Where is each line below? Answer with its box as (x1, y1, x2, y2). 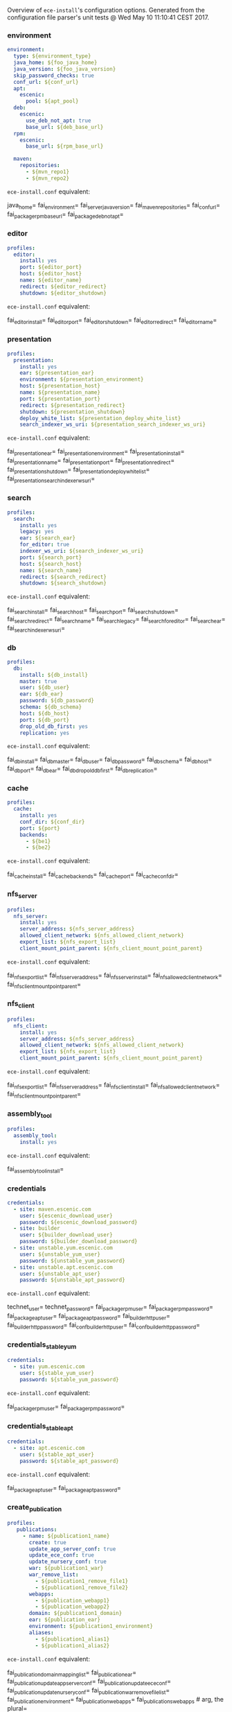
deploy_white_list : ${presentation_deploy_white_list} (19, 415, 181, 422)
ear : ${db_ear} (19, 691, 64, 698)
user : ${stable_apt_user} (19, 1451, 95, 1458)
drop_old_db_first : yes (19, 723, 89, 730)
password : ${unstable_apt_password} (19, 1277, 126, 1283)
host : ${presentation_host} (19, 383, 100, 390)
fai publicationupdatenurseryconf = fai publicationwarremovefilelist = (7, 1686, 170, 1696)
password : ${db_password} (19, 697, 95, 704)
